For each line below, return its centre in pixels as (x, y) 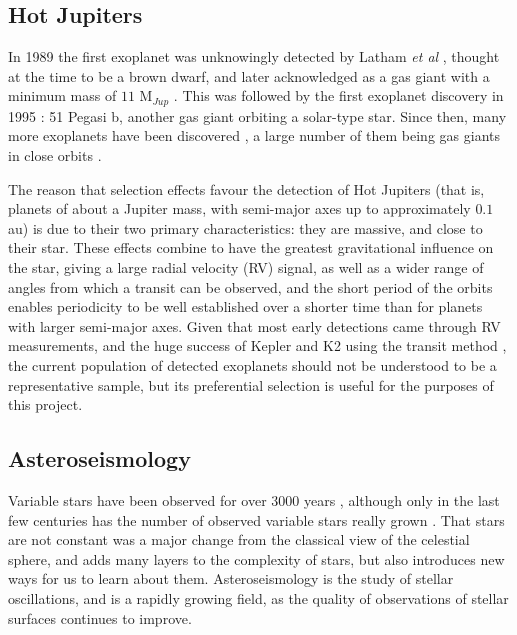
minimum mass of (62, 95)
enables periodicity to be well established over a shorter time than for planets (245, 306)
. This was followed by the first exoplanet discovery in (338, 95)
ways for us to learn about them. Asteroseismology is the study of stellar (231, 578)
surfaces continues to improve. (100, 617)
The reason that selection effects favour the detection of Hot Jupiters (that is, (246, 188)
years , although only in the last (401, 499)
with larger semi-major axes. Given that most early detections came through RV (254, 325)
